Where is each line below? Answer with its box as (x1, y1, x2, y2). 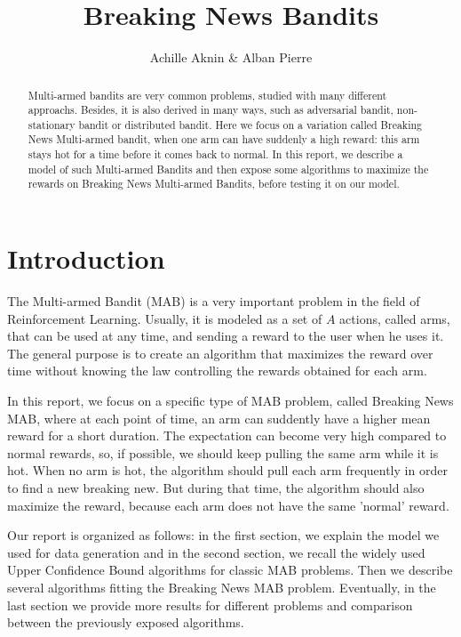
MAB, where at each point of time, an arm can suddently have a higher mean (7, 408, 431, 427)
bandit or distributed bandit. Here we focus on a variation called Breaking (78, 117, 422, 132)
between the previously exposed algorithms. (7, 613, 244, 632)
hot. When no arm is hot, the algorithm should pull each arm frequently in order (7, 461, 448, 480)
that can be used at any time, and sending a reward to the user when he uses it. (7, 327, 444, 345)
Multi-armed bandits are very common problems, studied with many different (28, 87, 387, 102)
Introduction (7, 240, 165, 277)
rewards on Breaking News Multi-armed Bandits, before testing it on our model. (28, 176, 400, 191)
